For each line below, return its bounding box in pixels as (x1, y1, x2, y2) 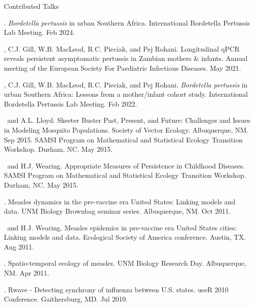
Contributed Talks (4, 1, 59, 11)
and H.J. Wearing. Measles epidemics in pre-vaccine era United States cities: (7, 222, 237, 232)
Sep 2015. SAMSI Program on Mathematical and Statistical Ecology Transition (4, 134, 243, 144)
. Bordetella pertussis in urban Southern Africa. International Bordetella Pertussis (4, 17, 250, 28)
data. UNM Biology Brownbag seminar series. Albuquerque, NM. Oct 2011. (4, 206, 231, 216)
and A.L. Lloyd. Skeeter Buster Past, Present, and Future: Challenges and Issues (7, 115, 251, 125)
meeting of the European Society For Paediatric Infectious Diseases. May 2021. (4, 62, 241, 73)
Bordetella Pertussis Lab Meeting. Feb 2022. (4, 98, 137, 109)
